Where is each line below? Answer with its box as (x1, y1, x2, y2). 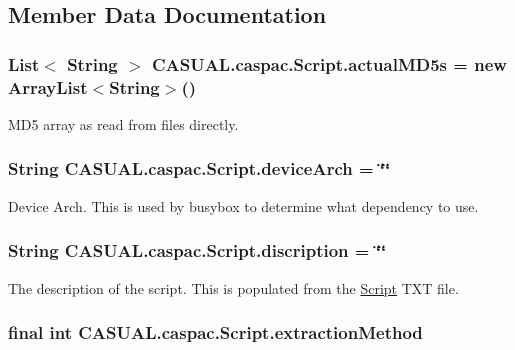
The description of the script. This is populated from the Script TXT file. (8, 277, 459, 298)
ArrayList (8, 74, 88, 99)
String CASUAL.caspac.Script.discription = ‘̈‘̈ (8, 238, 387, 263)
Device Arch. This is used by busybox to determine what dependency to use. (8, 195, 479, 216)
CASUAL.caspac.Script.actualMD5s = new (151, 51, 507, 76)
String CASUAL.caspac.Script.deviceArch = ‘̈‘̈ (8, 156, 391, 181)
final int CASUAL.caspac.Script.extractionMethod (8, 320, 423, 345)
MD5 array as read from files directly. (8, 113, 239, 134)
